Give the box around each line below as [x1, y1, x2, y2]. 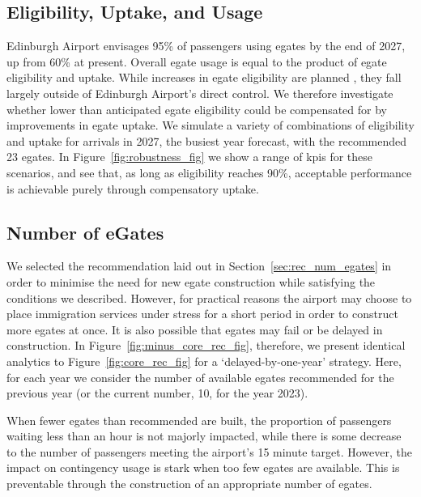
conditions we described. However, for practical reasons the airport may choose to [6, 289, 412, 306]
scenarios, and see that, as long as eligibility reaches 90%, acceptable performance [6, 164, 412, 181]
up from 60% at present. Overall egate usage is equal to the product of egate [6, 53, 387, 70]
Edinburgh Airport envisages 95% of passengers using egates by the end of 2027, [6, 37, 406, 54]
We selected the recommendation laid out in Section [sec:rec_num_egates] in [6, 257, 392, 274]
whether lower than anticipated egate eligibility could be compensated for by [6, 100, 388, 117]
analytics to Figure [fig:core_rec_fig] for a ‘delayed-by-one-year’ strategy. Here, [6, 352, 402, 369]
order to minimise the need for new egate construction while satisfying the [6, 273, 376, 290]
